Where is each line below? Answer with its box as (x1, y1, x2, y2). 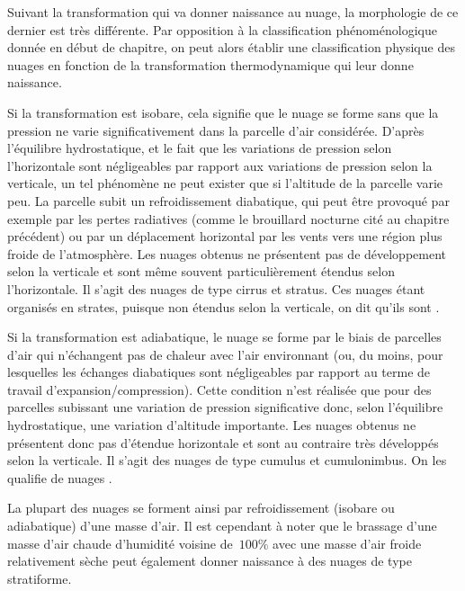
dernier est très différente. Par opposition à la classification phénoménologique (7, 20, 437, 39)
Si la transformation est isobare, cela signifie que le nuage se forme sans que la (7, 103, 439, 121)
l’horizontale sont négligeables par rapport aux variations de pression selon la (7, 156, 433, 175)
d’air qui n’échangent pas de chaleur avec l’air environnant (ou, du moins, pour (7, 345, 443, 363)
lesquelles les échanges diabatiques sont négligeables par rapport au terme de (7, 363, 431, 381)
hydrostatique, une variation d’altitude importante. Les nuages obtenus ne (7, 416, 416, 434)
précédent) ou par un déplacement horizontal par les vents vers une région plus (7, 227, 443, 246)
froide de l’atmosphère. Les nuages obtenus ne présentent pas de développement (7, 244, 447, 263)
